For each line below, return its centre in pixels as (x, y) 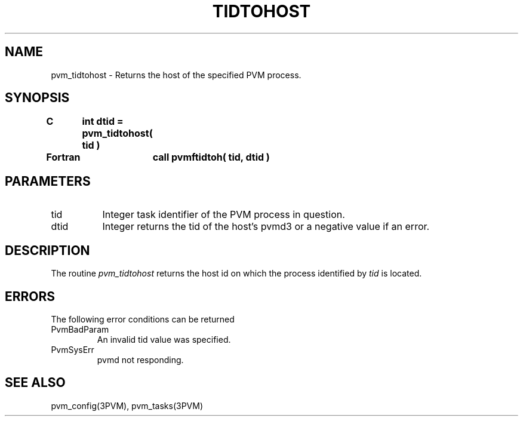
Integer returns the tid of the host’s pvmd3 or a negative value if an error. (266, 227)
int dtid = (103, 122)
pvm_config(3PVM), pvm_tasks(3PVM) (127, 405)
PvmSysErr (73, 349)
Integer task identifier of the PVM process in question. (224, 215)
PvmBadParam (80, 329)
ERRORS (30, 296)
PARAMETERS (48, 181)
